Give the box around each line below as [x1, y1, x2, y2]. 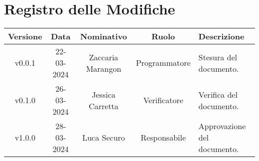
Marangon [86, 62, 122, 74]
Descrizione [198, 30, 245, 42]
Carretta [89, 100, 119, 112]
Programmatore [135, 57, 191, 69]
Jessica [92, 88, 116, 100]
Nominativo [80, 30, 127, 42]
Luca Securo [82, 132, 125, 144]
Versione [8, 30, 42, 42]
